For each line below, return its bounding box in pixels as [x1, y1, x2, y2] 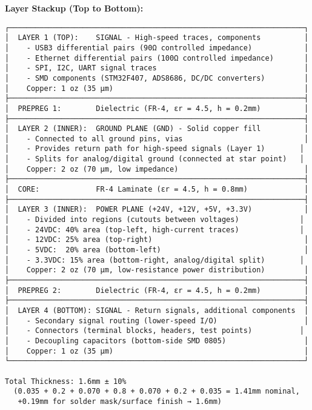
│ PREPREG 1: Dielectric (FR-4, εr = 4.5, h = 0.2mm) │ [5, 104, 309, 113]
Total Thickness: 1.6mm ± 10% [5, 377, 127, 386]
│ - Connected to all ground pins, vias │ [5, 134, 309, 143]
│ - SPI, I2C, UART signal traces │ [5, 64, 309, 73]
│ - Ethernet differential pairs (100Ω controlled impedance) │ [5, 53, 309, 62]
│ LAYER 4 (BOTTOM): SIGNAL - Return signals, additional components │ [5, 306, 309, 315]
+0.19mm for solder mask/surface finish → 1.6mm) [18, 397, 222, 406]
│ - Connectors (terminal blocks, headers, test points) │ [5, 326, 304, 335]
